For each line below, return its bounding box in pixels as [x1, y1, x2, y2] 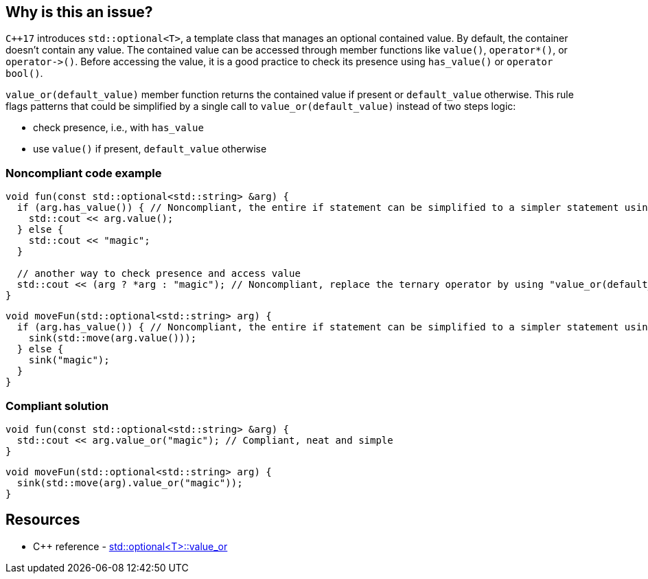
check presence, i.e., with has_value [33, 122, 204, 134]
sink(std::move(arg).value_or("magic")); [16, 477, 243, 488]
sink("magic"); [28, 354, 110, 366]
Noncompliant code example [5, 166, 162, 180]
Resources [5, 511, 80, 529]
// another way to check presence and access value [16, 268, 301, 280]
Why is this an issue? [5, 3, 153, 21]
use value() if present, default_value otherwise [33, 143, 267, 155]
